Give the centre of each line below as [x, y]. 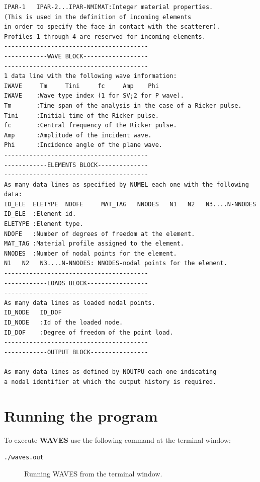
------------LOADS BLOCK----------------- [76, 283]
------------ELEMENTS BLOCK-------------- [76, 165]
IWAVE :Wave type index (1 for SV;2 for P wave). [94, 96]
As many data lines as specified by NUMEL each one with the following [126, 184]
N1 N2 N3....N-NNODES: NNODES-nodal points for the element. [116, 263]
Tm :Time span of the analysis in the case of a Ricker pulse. [123, 105]
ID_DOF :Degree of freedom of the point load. [89, 332]
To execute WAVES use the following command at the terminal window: [117, 440]
